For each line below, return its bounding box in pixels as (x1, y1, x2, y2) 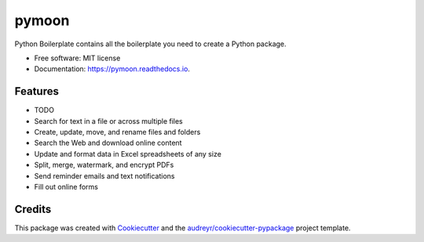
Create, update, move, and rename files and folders (34, 128, 201, 137)
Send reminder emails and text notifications (34, 171, 175, 180)
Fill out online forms (34, 182, 98, 191)
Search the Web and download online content (34, 138, 182, 148)
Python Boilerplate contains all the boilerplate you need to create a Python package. (14, 39, 287, 49)
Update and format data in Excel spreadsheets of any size (34, 149, 221, 158)
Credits (14, 202, 52, 215)
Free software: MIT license (34, 53, 121, 63)
